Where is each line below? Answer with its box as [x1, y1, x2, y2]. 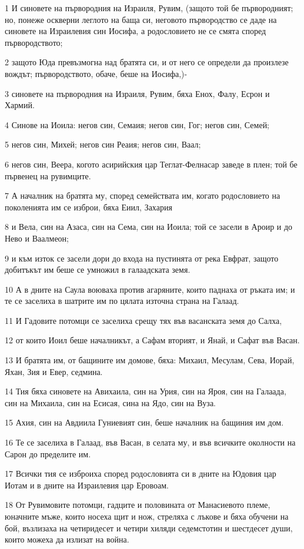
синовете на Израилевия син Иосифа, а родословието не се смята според [5, 25, 266, 37]
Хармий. [5, 99, 35, 111]
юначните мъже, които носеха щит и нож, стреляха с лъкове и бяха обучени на [5, 510, 289, 522]
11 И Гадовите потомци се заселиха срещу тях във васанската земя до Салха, [5, 314, 282, 326]
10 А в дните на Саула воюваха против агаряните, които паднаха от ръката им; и [5, 283, 295, 295]
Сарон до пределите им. [5, 447, 91, 460]
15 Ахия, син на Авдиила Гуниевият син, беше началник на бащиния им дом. [5, 416, 284, 429]
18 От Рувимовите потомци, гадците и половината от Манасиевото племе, [5, 498, 270, 511]
